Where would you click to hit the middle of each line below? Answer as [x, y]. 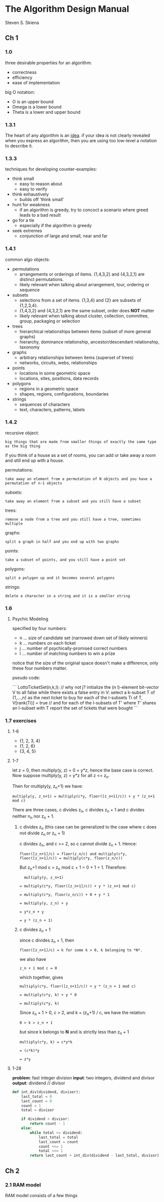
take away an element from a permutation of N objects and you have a [79, 479]
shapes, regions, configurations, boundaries [64, 394]
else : [27, 1128]
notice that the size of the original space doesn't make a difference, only [85, 663]
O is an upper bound [33, 101]
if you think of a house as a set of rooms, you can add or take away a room [81, 455]
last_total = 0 [37, 1097]
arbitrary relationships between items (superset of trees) [76, 357]
